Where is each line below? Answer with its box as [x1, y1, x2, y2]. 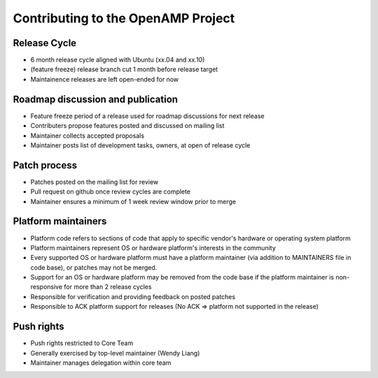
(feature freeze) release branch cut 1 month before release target [30, 65, 218, 73]
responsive [30, 283, 63, 291]
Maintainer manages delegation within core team [30, 358, 171, 367]
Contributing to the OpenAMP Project [13, 10, 235, 26]
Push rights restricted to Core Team [30, 339, 134, 347]
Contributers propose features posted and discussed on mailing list [30, 122, 225, 130]
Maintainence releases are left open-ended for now [30, 75, 179, 83]
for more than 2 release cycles [64, 283, 152, 291]
